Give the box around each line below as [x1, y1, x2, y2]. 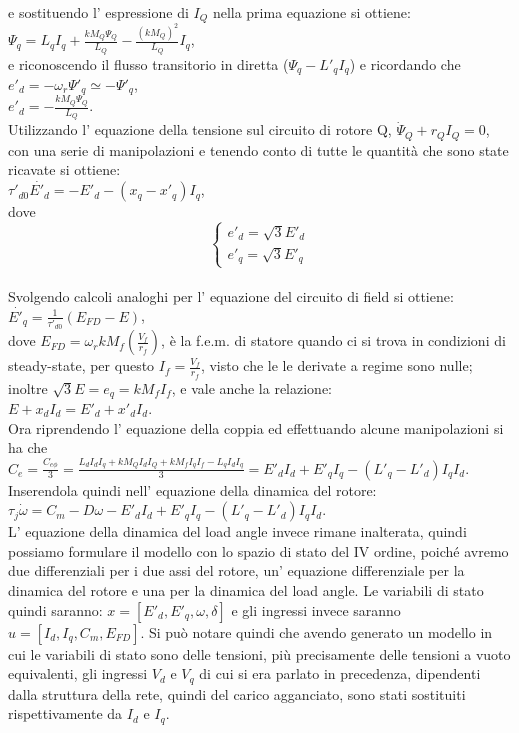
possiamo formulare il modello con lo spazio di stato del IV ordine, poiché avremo [8, 540, 509, 561]
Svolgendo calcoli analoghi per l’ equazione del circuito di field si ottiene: [8, 285, 454, 306]
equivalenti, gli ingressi [8, 663, 148, 684]
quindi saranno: [8, 599, 103, 620]
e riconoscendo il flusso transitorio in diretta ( [8, 53, 289, 74]
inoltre [8, 377, 48, 398]
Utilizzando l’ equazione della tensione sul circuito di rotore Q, [8, 119, 392, 140]
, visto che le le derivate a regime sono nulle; [200, 355, 473, 376]
